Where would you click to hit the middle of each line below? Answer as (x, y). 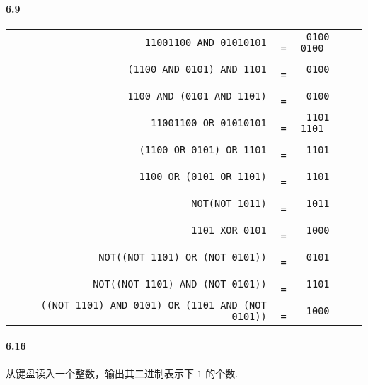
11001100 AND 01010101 (206, 42)
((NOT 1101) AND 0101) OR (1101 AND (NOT (154, 305)
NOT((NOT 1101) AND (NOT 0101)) (180, 284)
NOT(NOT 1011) (229, 203)
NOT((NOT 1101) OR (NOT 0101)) (183, 257)
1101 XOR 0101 (229, 230)
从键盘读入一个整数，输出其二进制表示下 (100, 373)
